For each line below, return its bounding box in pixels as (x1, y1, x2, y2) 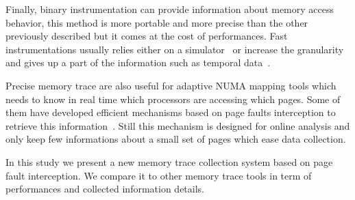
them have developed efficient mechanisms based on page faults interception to (5, 105, 336, 119)
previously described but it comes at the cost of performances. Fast (5, 29, 288, 43)
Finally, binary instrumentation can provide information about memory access (5, 2, 334, 16)
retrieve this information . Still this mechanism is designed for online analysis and (5, 118, 350, 132)
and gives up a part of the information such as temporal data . (5, 55, 271, 70)
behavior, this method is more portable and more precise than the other (5, 15, 308, 29)
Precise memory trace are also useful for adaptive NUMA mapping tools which (5, 78, 336, 92)
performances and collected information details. (5, 182, 205, 196)
